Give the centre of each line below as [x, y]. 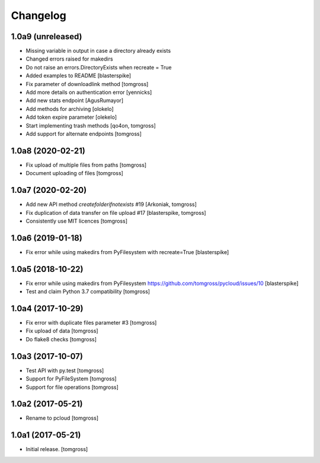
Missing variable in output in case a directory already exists [98, 51]
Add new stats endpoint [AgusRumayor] [75, 100]
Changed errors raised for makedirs [69, 59]
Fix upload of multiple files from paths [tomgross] [86, 165]
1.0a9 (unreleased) [47, 37]
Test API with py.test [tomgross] [65, 370]
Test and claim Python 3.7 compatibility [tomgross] [88, 291]
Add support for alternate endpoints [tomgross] [84, 134]
